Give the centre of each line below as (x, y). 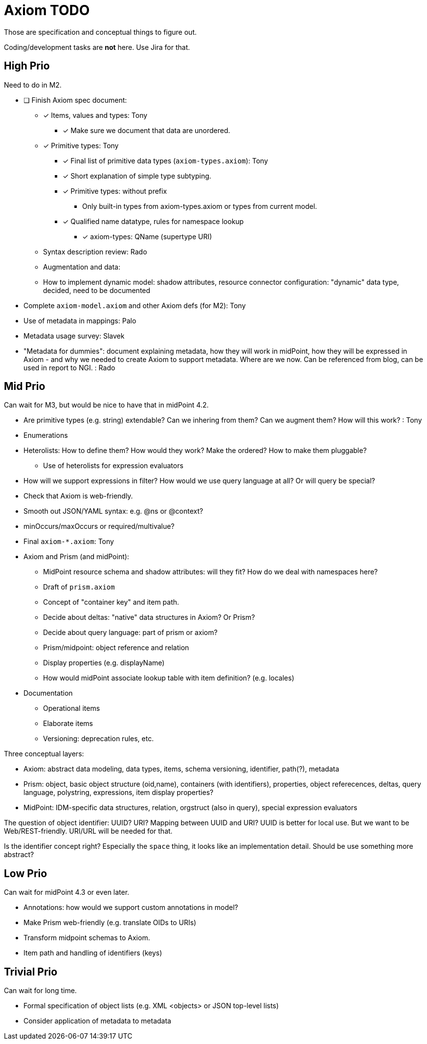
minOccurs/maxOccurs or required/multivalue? (99, 526)
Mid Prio (25, 386)
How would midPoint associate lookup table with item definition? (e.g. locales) (169, 678)
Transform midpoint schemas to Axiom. (87, 938)
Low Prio (26, 873)
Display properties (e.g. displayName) (104, 663)
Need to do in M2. (33, 85)
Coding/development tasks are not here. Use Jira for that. (97, 47)
